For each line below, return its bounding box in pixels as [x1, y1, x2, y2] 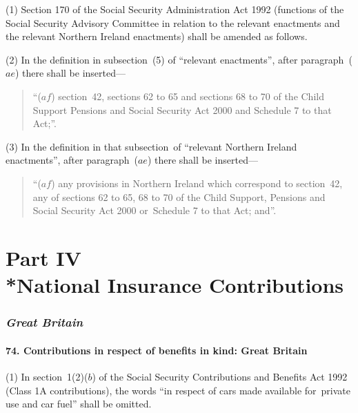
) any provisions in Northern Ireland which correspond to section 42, [51, 175, 343, 190]
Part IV [6, 243, 81, 271]
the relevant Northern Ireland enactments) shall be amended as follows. [6, 29, 308, 44]
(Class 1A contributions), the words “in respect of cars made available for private [6, 383, 351, 397]
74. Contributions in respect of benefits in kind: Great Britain [6, 343, 308, 357]
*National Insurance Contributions [6, 271, 344, 299]
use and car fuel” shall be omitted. [6, 396, 152, 411]
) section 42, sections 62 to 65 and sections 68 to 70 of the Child [51, 88, 324, 103]
